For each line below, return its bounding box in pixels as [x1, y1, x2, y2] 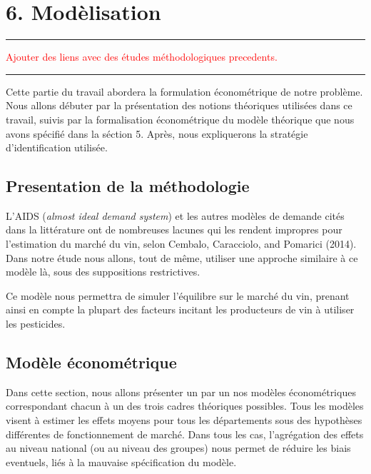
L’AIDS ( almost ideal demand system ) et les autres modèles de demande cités [6, 208, 345, 223]
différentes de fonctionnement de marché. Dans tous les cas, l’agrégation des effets [6, 426, 364, 441]
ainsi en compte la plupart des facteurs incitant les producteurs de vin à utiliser [6, 302, 355, 317]
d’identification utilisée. [6, 140, 108, 155]
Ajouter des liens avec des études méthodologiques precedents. [6, 49, 278, 64]
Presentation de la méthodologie [6, 175, 250, 197]
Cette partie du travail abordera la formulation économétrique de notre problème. [6, 84, 363, 99]
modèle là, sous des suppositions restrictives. [6, 264, 200, 279]
